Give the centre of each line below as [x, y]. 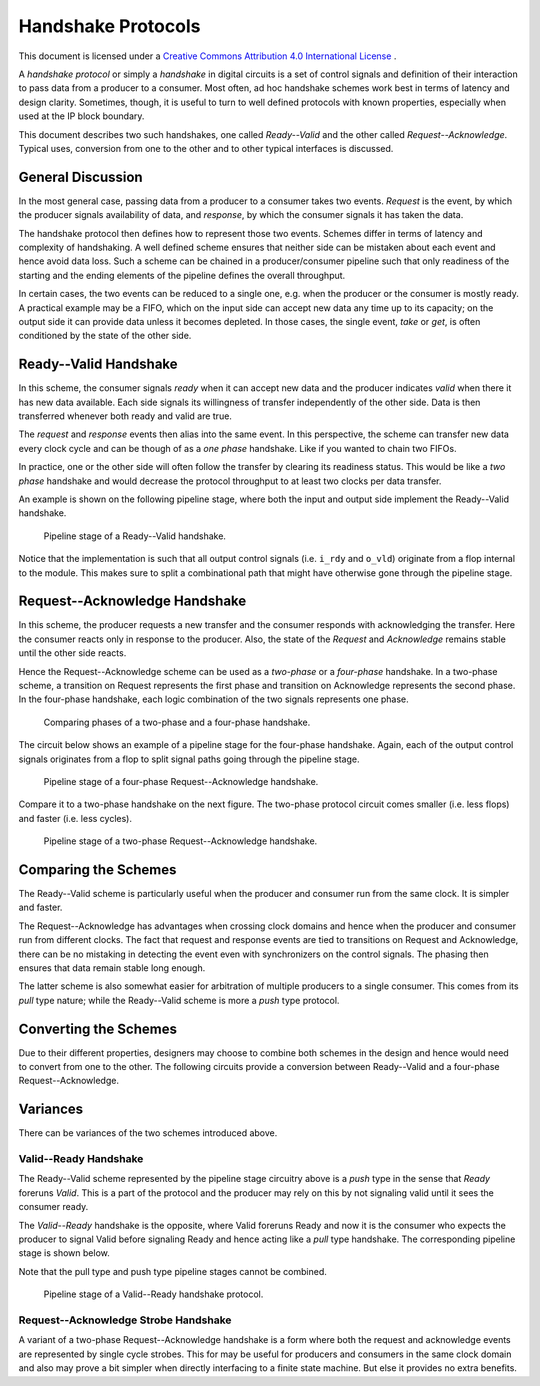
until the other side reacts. [72, 653]
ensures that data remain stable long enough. [112, 967]
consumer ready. [53, 1207]
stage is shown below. [64, 1253]
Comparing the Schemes [97, 869]
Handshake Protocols [109, 26]
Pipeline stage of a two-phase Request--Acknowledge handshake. [180, 841]
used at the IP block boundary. [81, 116]
